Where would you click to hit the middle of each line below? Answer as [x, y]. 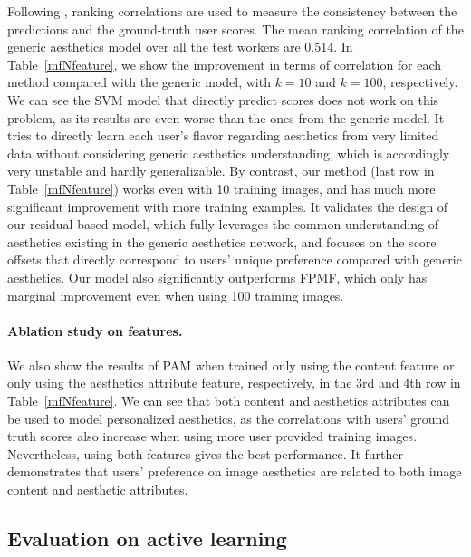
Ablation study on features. [95, 330]
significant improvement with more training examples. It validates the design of [228, 206]
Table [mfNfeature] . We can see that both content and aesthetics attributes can [229, 401]
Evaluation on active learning [147, 538]
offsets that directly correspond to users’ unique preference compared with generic [235, 259]
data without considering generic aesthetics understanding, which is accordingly [229, 153]
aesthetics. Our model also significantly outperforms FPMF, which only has [217, 277]
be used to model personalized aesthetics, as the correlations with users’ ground [229, 418]
